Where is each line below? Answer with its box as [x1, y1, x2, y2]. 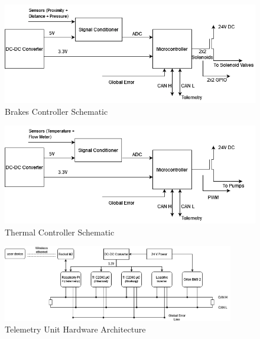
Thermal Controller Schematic [5, 225, 115, 238]
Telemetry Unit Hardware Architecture [5, 323, 146, 335]
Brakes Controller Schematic [5, 105, 108, 117]
